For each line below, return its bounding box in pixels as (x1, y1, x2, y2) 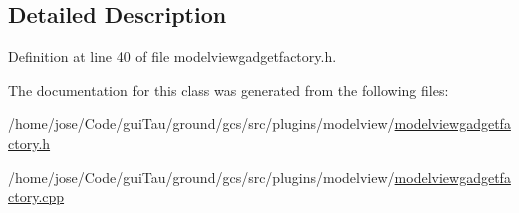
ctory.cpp (8, 186, 65, 207)
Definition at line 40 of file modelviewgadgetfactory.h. (8, 46, 337, 67)
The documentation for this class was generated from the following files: (8, 79, 449, 100)
